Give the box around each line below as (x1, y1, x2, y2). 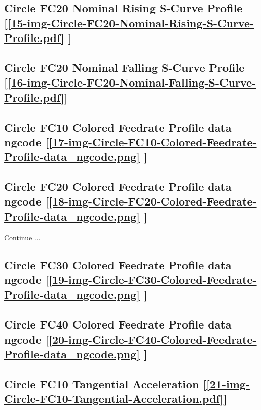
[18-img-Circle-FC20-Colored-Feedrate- (49, 193, 257, 209)
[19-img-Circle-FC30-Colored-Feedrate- (49, 272, 257, 288)
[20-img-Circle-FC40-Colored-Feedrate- (49, 331, 257, 347)
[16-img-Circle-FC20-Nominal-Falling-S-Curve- (7, 74, 256, 90)
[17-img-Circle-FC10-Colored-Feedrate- (49, 134, 257, 149)
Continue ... (4, 232, 41, 242)
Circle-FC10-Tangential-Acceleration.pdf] (4, 391, 224, 406)
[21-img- (206, 376, 250, 391)
